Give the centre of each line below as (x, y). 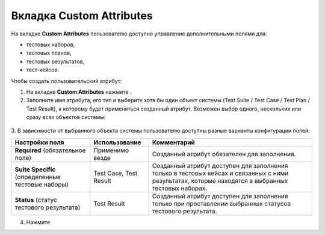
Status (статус (36, 200)
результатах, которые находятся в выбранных (220, 180)
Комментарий (174, 142)
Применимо (111, 150)
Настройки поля (39, 142)
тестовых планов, (49, 53)
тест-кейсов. (43, 70)
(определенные (38, 177)
